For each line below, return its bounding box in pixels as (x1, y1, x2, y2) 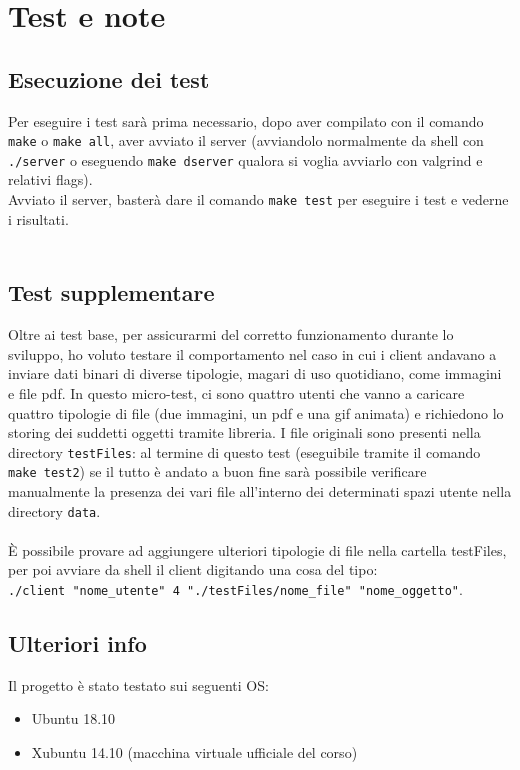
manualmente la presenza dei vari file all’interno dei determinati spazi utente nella (8, 481, 512, 501)
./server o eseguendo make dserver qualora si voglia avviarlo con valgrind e (8, 149, 483, 170)
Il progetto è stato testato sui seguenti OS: (8, 674, 269, 695)
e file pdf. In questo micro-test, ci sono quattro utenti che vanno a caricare (8, 382, 465, 403)
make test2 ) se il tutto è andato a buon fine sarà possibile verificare (8, 461, 427, 482)
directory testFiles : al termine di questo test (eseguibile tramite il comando (8, 441, 481, 462)
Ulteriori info (8, 628, 147, 659)
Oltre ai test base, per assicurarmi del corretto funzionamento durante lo (8, 324, 454, 345)
